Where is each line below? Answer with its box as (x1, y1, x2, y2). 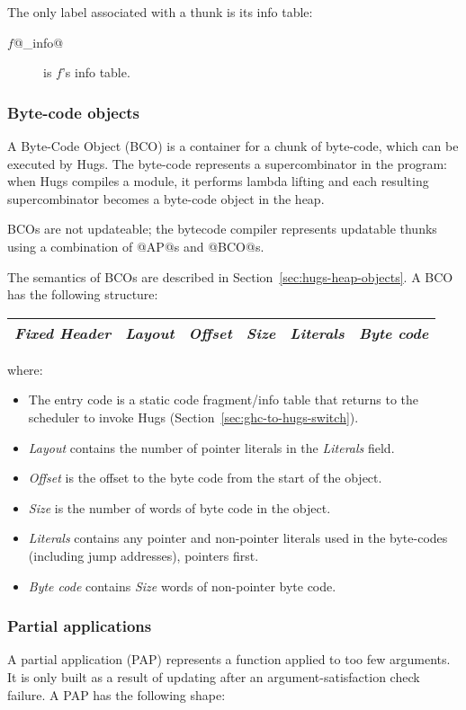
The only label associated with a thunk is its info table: (7, 3, 313, 21)
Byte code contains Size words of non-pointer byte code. (28, 576, 336, 595)
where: (7, 359, 43, 378)
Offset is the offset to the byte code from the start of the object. (28, 468, 382, 487)
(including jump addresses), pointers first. (28, 546, 259, 564)
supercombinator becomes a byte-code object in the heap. (7, 189, 325, 208)
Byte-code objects (7, 101, 139, 123)
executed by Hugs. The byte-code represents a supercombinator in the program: (7, 154, 447, 173)
